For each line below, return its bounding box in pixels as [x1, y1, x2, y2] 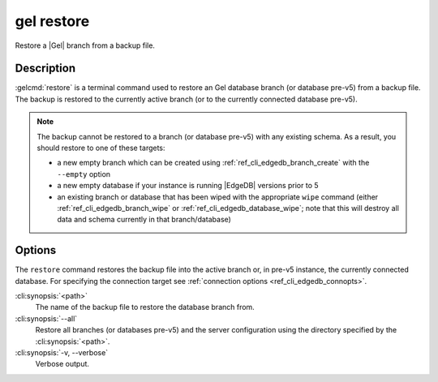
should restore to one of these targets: [36, 143, 165, 153]
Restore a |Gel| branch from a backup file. [15, 41, 156, 50]
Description [15, 62, 76, 75]
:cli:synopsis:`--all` [15, 313, 78, 324]
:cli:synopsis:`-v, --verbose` [15, 348, 109, 357]
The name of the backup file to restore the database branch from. [35, 303, 255, 312]
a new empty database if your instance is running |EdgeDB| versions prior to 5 [57, 181, 320, 191]
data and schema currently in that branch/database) [57, 215, 231, 225]
